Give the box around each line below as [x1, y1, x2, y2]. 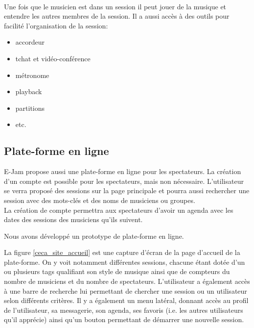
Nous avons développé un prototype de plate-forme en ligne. [4, 230, 184, 241]
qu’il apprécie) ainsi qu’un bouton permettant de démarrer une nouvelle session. [4, 314, 244, 325]
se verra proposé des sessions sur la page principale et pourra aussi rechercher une [4, 185, 250, 196]
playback [15, 86, 42, 97]
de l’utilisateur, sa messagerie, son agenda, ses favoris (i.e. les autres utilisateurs [4, 304, 243, 315]
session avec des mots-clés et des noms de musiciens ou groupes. [4, 195, 195, 205]
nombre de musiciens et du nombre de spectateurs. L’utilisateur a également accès [4, 276, 250, 286]
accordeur [15, 37, 45, 47]
